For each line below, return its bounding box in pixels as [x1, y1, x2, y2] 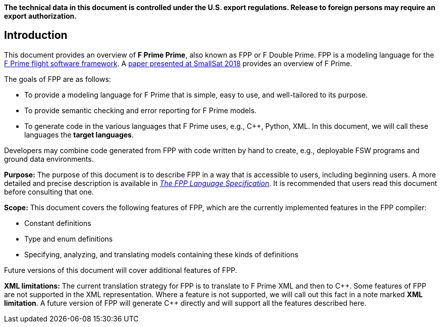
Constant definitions [24, 218, 91, 227]
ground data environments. [4, 154, 94, 163]
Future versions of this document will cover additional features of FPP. [4, 265, 237, 274]
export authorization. [4, 12, 77, 20]
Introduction [4, 29, 68, 42]
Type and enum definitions [24, 234, 113, 243]
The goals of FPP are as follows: [4, 74, 111, 83]
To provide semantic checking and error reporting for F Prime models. [24, 106, 257, 115]
